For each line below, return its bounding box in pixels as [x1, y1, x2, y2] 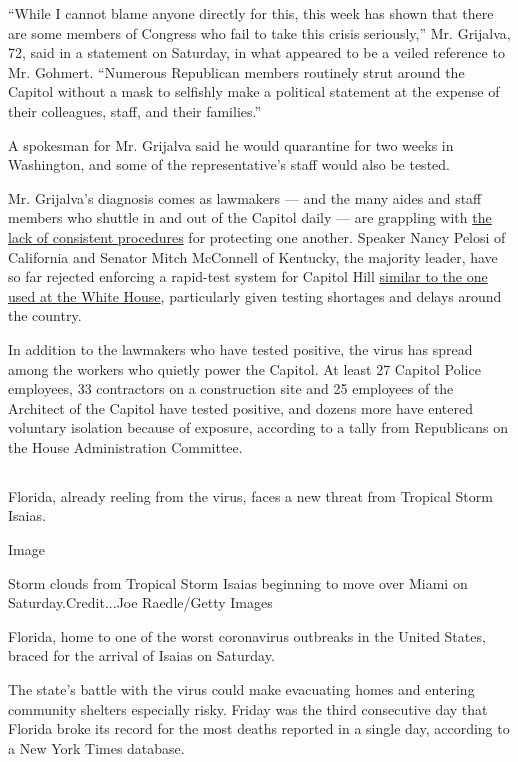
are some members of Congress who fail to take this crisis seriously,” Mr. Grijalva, [8, 22, 511, 43]
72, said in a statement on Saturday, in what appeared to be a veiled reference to [8, 42, 505, 63]
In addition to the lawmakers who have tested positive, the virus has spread [8, 338, 473, 359]
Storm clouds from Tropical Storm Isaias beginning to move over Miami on [8, 572, 468, 593]
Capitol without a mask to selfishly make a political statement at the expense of [8, 81, 500, 102]
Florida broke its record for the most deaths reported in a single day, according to [8, 718, 510, 739]
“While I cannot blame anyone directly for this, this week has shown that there [8, 3, 494, 23]
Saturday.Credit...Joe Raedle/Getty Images [8, 592, 273, 613]
